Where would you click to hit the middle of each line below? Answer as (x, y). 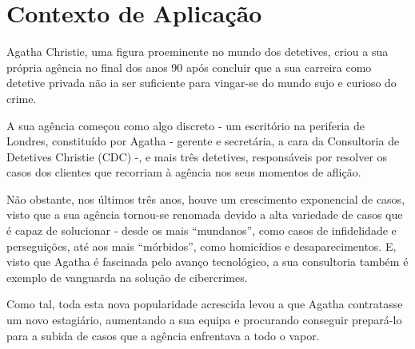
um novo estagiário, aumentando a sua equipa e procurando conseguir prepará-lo (204, 320)
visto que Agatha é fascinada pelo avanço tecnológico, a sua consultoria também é (207, 262)
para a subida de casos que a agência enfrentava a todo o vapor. (163, 335)
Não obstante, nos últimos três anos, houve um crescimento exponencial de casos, (206, 198)
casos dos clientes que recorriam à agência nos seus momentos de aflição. (184, 172)
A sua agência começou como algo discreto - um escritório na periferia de (186, 125)
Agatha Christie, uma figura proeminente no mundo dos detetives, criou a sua (198, 52)
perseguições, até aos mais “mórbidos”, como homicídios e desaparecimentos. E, (202, 246)
